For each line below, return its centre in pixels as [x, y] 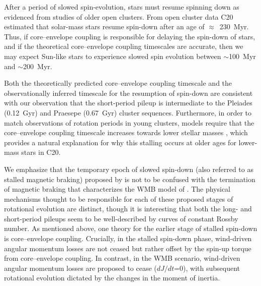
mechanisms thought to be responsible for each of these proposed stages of [119, 198]
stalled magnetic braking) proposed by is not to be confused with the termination [130, 179]
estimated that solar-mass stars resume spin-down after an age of [104, 26]
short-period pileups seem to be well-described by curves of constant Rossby [121, 218]
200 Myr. [38, 66]
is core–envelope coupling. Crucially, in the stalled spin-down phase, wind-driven [128, 238]
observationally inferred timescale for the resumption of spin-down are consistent [128, 93]
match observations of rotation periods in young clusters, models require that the [129, 122]
